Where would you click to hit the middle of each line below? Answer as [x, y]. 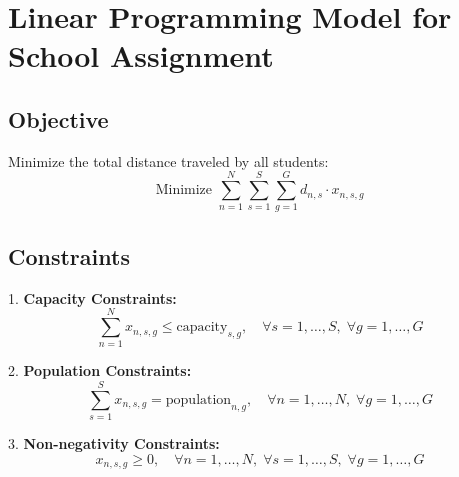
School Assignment [141, 55]
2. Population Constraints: [100, 370]
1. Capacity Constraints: [92, 297]
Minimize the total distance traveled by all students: [168, 160]
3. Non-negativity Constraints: [114, 443]
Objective [58, 118]
